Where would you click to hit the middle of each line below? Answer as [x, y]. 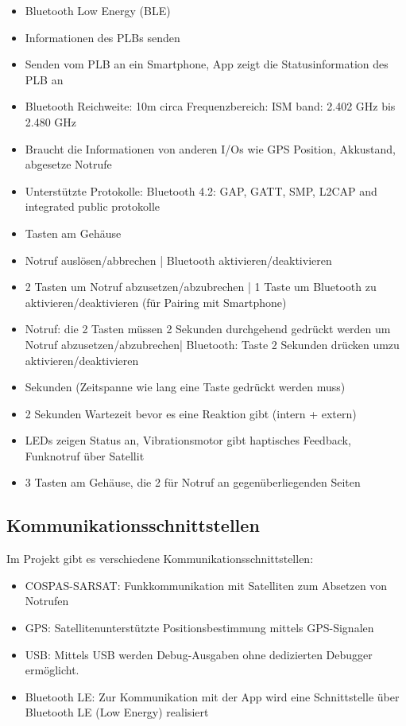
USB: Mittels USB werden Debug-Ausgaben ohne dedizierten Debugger [199, 654]
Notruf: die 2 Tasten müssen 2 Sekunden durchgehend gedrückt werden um [208, 329]
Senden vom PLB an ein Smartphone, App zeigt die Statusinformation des [207, 64]
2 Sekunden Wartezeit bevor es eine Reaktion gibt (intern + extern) [191, 413]
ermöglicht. [52, 670]
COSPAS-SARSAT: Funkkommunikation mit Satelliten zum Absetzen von [206, 585]
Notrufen [47, 601]
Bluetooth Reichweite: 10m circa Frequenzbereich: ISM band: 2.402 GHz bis [210, 106]
